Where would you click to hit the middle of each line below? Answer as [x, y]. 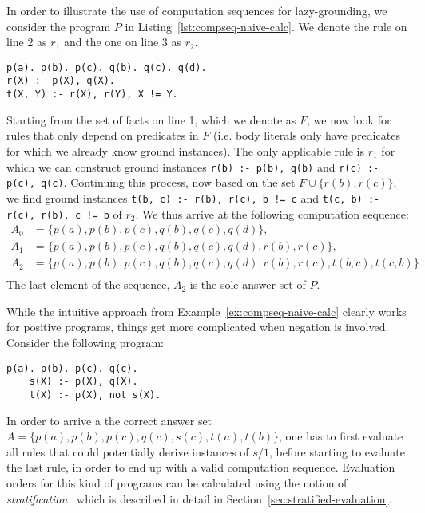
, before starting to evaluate [337, 451]
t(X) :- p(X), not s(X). [95, 395]
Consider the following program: [85, 343]
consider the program [59, 26]
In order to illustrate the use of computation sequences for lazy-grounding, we [197, 10]
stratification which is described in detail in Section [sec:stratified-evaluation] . [199, 498]
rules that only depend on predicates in [103, 135]
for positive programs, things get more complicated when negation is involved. [198, 327]
